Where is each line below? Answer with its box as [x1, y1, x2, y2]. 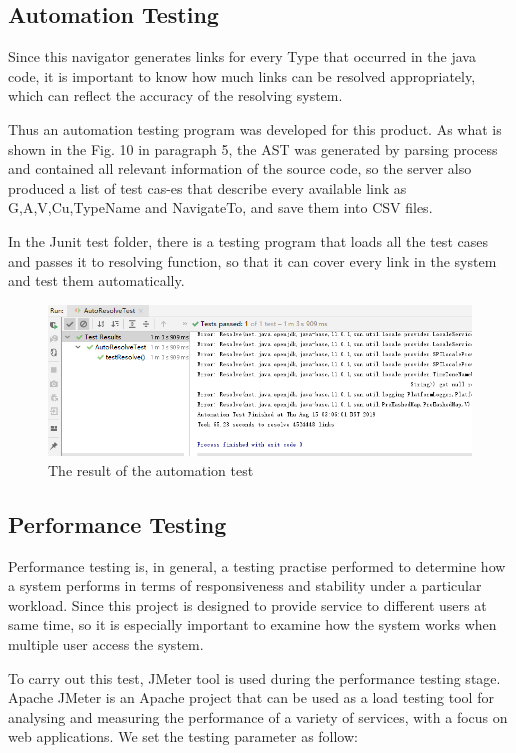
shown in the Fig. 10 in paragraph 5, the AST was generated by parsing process [8, 138, 498, 159]
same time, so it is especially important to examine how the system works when [8, 614, 497, 635]
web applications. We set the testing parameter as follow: [8, 726, 358, 747]
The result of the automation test [48, 459, 254, 480]
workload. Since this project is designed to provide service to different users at [8, 594, 487, 615]
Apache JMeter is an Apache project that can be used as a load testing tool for [8, 687, 494, 708]
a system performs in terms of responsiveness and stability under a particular [8, 575, 482, 596]
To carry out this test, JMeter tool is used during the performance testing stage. [8, 667, 501, 688]
